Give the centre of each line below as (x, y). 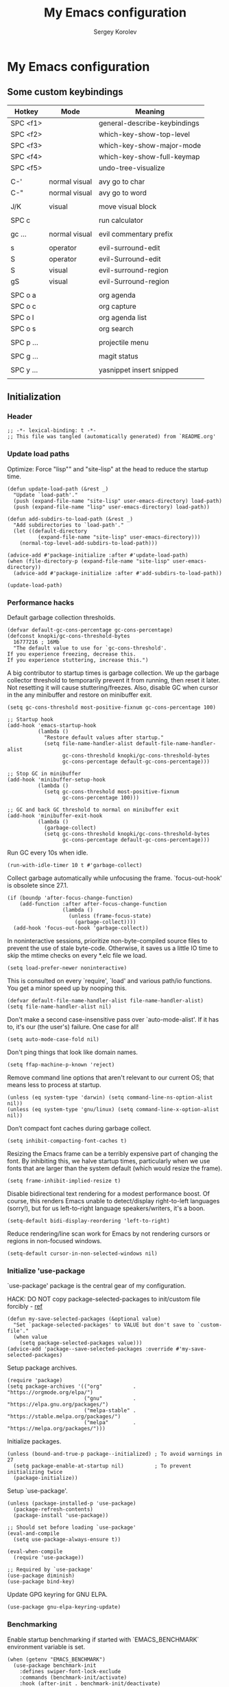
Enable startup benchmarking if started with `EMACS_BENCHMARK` (103, 1640)
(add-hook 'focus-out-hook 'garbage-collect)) (81, 928)
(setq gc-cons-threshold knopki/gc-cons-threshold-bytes (127, 834)
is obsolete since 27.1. (38, 885)
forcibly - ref (25, 1307)
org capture (117, 306)
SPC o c (23, 306)
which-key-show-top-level (144, 134)
